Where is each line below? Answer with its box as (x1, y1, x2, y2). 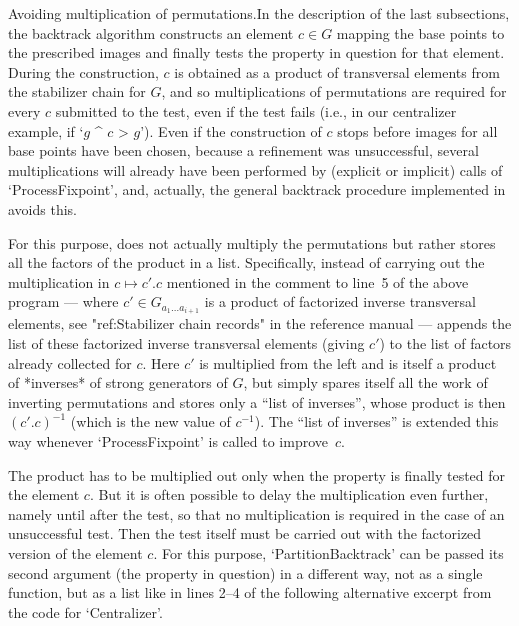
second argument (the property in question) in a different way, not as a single (8, 562, 483, 583)
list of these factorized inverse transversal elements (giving (8, 333, 365, 353)
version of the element (8, 542, 143, 563)
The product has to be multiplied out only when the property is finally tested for (8, 464, 506, 485)
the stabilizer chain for (8, 81, 146, 102)
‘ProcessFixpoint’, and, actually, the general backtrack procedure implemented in (8, 179, 506, 200)
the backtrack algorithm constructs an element (8, 22, 294, 43)
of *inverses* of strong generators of (8, 372, 228, 393)
